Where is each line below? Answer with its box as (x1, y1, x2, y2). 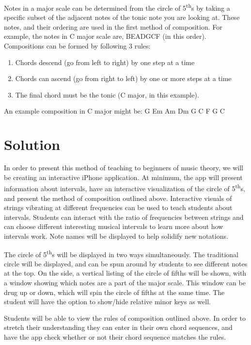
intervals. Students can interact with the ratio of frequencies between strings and (4, 212, 244, 222)
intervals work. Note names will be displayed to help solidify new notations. (4, 230, 228, 241)
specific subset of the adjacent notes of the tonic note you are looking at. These (4, 12, 240, 22)
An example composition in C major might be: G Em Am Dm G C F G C (4, 106, 225, 116)
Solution (4, 134, 61, 154)
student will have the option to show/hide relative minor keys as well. (4, 296, 211, 307)
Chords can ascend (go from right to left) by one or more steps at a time (15, 73, 232, 83)
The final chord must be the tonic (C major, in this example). (15, 89, 199, 99)
